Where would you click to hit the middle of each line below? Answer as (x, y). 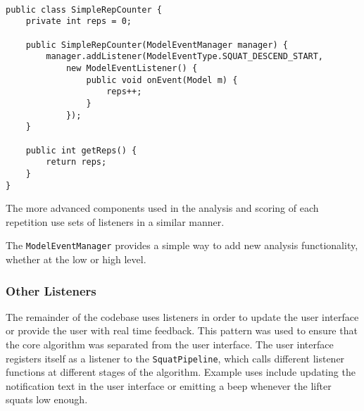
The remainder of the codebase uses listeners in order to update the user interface (182, 316)
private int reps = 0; (79, 21)
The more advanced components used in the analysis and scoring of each (162, 208)
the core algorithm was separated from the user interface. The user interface (170, 344)
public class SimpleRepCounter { (84, 10)
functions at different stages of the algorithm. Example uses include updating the (181, 372)
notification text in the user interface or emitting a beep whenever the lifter (169, 385)
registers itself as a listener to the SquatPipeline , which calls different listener (175, 358)
